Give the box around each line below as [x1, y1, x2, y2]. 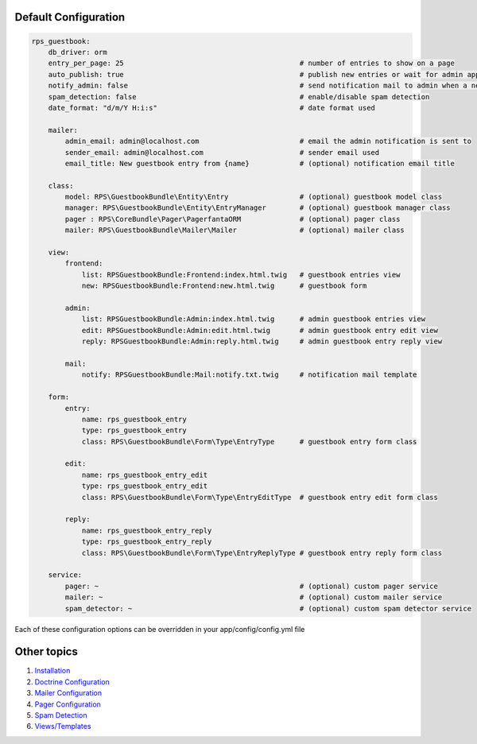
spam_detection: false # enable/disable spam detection [48, 92, 430, 101]
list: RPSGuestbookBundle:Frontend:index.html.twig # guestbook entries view [81, 270, 401, 279]
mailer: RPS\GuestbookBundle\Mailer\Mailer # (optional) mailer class [64, 226, 405, 234]
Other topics [14, 645, 79, 659]
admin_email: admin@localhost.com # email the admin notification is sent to [64, 137, 472, 146]
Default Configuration [14, 10, 126, 24]
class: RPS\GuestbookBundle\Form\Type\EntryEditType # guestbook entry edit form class [81, 493, 439, 502]
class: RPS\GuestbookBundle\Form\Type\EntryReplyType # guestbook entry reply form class [81, 548, 443, 557]
